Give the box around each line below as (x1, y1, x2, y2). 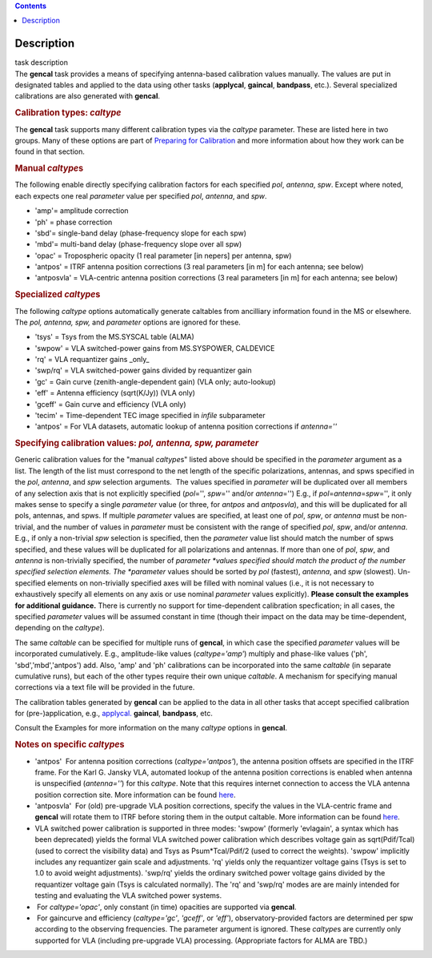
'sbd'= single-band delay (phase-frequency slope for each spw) (34, 228, 247, 238)
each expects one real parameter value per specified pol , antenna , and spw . (14, 191, 267, 200)
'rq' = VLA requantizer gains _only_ (34, 355, 150, 364)
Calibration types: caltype (14, 107, 122, 119)
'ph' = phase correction (34, 217, 113, 227)
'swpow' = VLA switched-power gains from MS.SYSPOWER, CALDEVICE (34, 343, 275, 352)
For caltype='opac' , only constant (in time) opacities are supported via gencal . (36, 902, 297, 912)
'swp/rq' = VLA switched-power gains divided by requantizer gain (34, 365, 252, 376)
